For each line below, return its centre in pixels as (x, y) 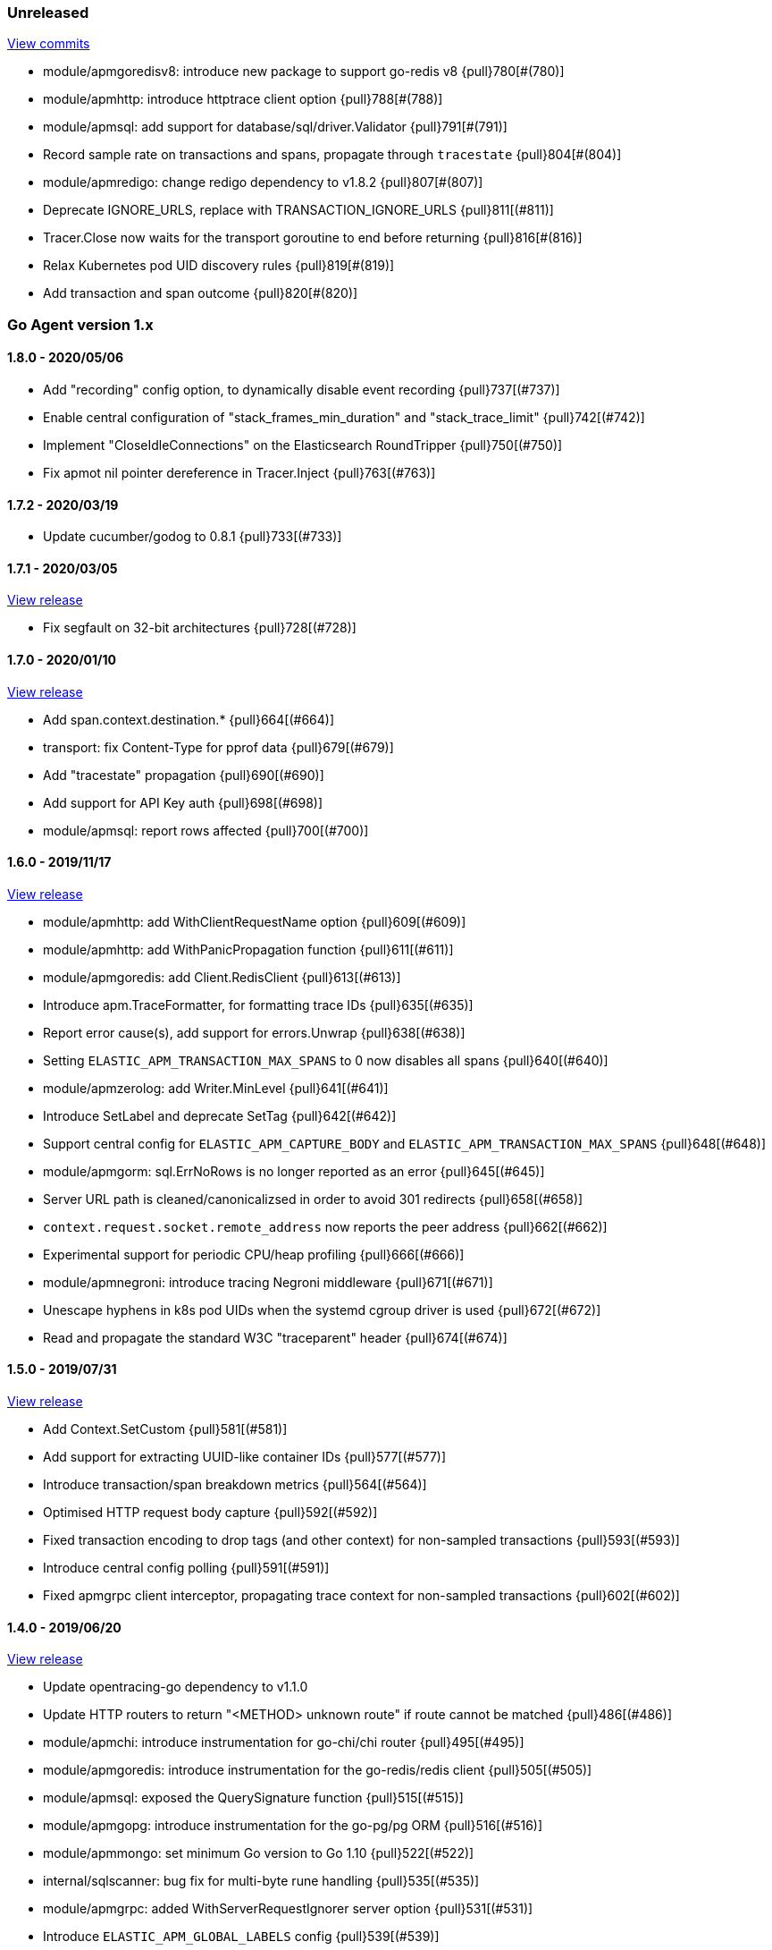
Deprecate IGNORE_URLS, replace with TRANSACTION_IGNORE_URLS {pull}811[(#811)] (298, 210)
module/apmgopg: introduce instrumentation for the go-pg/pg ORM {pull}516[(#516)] (293, 1826)
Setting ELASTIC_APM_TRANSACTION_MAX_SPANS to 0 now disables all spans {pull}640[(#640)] (326, 1060)
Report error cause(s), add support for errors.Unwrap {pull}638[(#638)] (254, 1032)
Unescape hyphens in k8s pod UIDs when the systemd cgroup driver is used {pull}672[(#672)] (322, 1310)
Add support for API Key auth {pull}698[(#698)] (183, 802)
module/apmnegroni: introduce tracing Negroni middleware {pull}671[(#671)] (268, 1282)
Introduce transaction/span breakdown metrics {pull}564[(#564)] (235, 1485)
